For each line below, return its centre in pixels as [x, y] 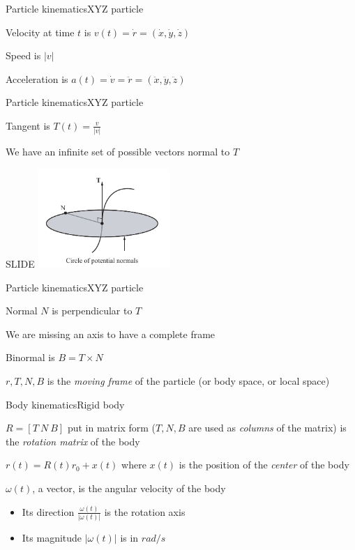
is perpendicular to [92, 311]
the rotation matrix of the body [73, 441]
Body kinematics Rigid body [65, 404]
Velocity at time [40, 32]
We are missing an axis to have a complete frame [111, 334]
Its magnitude [52, 538]
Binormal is [30, 357]
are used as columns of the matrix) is [267, 428]
